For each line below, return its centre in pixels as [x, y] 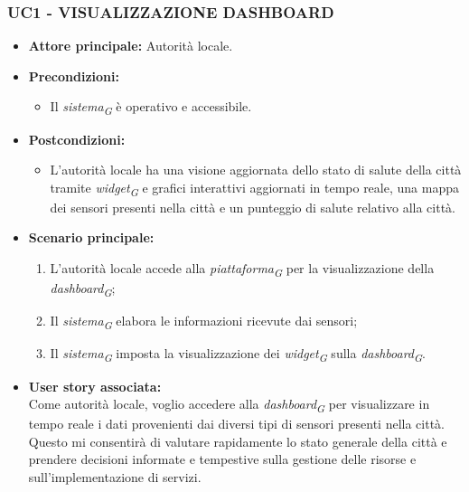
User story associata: [95, 386]
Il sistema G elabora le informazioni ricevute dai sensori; [204, 322]
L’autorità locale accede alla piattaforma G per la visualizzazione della [242, 269]
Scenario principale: [91, 237]
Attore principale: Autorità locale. [131, 46]
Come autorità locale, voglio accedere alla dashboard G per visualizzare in [229, 405]
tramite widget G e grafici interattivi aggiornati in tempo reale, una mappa [254, 188]
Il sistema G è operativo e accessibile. [151, 108]
